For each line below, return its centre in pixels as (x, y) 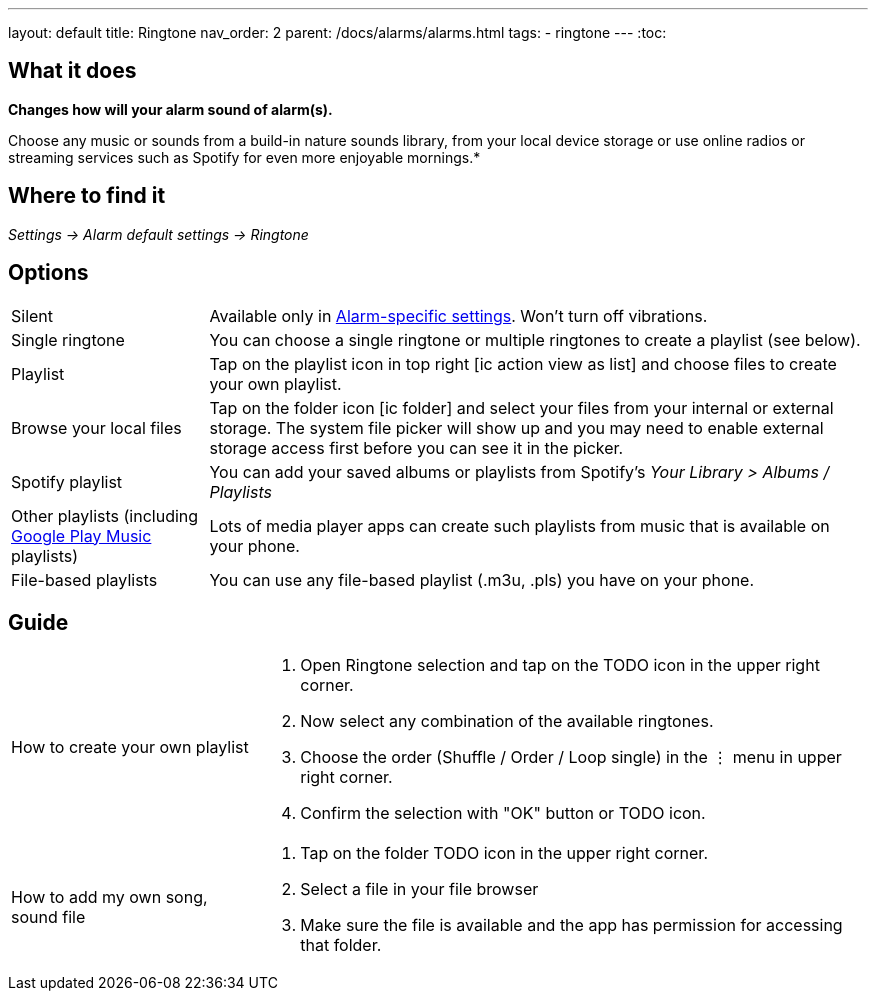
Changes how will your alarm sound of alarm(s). (170, 109)
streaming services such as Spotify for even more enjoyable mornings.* (244, 157)
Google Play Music (81, 535)
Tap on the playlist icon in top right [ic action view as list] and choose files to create (523, 363)
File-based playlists (84, 579)
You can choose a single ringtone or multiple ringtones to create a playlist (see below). (535, 339)
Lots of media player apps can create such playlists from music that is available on (519, 525)
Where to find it (87, 196)
